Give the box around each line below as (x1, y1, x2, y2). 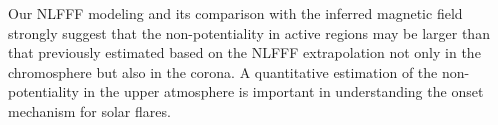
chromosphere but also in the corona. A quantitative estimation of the (8, 61, 438, 82)
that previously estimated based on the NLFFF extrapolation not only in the (8, 42, 481, 63)
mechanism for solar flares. (8, 100, 171, 121)
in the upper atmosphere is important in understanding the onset (83, 81, 484, 102)
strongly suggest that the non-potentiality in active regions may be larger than (8, 22, 490, 43)
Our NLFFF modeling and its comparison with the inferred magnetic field (8, 3, 463, 23)
